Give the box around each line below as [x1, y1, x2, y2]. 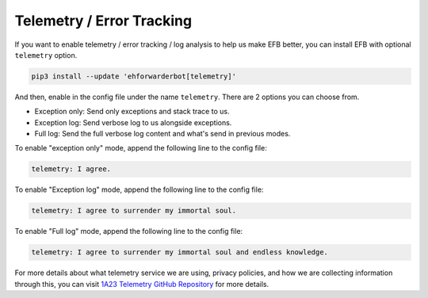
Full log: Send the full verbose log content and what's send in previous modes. [34, 129, 291, 139]
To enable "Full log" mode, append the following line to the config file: [14, 227, 243, 236]
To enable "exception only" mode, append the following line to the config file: [14, 143, 267, 153]
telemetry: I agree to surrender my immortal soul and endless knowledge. [31, 248, 329, 257]
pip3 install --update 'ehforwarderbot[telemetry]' [31, 71, 237, 81]
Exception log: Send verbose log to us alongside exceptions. [34, 117, 232, 127]
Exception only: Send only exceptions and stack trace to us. [34, 107, 230, 117]
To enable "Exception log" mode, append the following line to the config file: [14, 185, 264, 194]
